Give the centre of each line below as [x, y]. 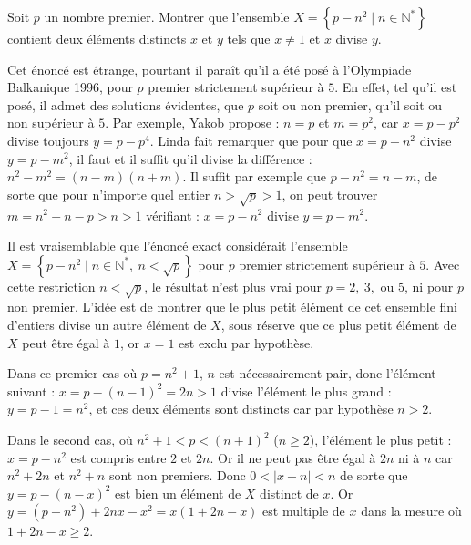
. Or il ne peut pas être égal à [293, 457]
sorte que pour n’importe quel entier [109, 194]
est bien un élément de [178, 493]
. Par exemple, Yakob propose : [192, 123]
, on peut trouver [330, 194]
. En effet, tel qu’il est [396, 87]
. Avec [443, 264]
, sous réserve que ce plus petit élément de [338, 325]
